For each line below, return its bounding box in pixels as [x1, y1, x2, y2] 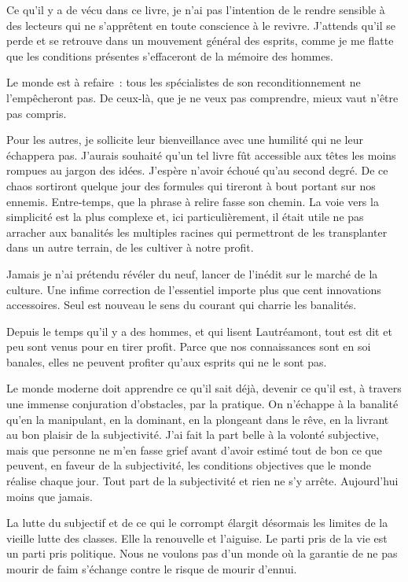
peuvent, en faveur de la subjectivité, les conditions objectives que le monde [6, 457, 371, 473]
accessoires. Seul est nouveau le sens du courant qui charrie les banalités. [6, 297, 357, 313]
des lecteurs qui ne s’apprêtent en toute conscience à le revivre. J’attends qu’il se [6, 17, 396, 33]
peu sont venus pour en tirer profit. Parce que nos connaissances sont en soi [6, 338, 371, 355]
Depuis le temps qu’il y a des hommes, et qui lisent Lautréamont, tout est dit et [6, 322, 392, 339]
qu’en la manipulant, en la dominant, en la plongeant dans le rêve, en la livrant [6, 411, 389, 427]
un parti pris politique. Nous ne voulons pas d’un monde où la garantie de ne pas [6, 545, 398, 562]
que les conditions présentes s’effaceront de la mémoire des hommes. [6, 47, 333, 64]
